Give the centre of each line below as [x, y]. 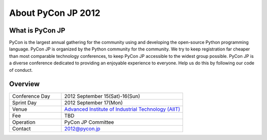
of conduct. [21, 70]
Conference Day [31, 96]
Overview [24, 84]
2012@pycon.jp [83, 129]
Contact [22, 129]
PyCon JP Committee [89, 122]
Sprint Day [24, 102]
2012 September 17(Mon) [94, 102]
